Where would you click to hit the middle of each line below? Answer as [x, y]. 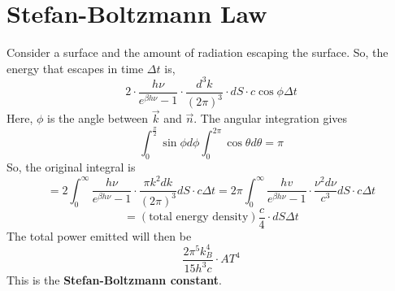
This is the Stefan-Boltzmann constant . [114, 280]
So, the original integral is [71, 167]
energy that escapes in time [75, 68]
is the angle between [98, 118]
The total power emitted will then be [99, 235]
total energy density [199, 217]
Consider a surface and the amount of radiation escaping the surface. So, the [197, 52]
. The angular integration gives [271, 118]
